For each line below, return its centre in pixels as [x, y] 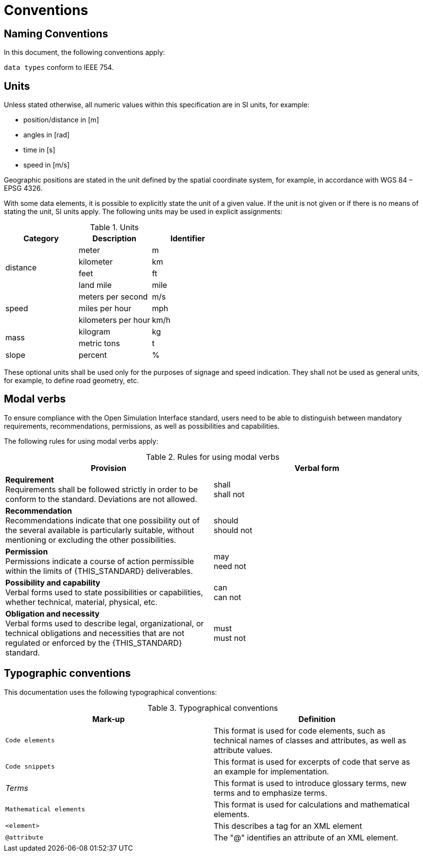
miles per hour [105, 309]
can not [228, 597]
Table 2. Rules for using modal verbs [213, 457]
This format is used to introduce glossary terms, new [310, 783]
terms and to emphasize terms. [271, 793]
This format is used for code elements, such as [300, 730]
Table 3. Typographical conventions [213, 708]
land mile [95, 285]
